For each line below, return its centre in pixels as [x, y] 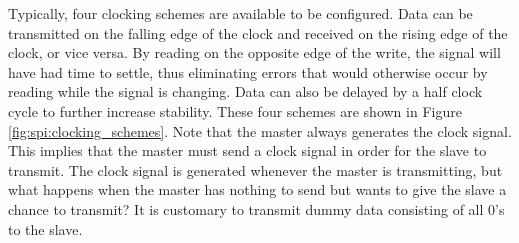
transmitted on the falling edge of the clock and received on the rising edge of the [258, 32]
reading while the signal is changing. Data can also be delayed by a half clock [245, 91]
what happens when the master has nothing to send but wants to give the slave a [257, 189]
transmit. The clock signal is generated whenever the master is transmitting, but [255, 169]
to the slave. [45, 228]
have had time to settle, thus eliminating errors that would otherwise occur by [248, 71]
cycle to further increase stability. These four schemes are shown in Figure [235, 110]
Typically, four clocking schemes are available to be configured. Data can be [240, 13]
